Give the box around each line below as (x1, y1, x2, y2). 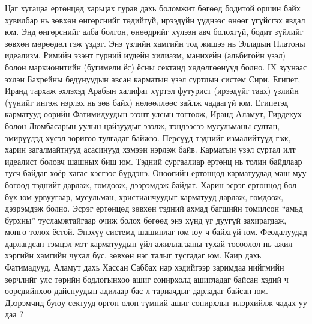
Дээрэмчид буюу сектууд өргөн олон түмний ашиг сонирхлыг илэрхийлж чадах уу (5, 296, 307, 308)
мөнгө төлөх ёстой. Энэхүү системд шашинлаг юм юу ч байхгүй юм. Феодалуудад (5, 225, 307, 238)
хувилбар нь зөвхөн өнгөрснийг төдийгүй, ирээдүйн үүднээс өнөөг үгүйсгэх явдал (5, 13, 305, 26)
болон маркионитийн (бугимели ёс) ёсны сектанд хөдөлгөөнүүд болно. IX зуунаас (5, 60, 307, 73)
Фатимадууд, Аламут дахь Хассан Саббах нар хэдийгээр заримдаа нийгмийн (5, 261, 284, 274)
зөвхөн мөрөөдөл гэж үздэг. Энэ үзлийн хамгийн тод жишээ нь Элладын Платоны (5, 37, 305, 49)
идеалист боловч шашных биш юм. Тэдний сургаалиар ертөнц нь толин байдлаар (5, 154, 302, 167)
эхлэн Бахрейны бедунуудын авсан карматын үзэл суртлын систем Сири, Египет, (5, 72, 301, 85)
